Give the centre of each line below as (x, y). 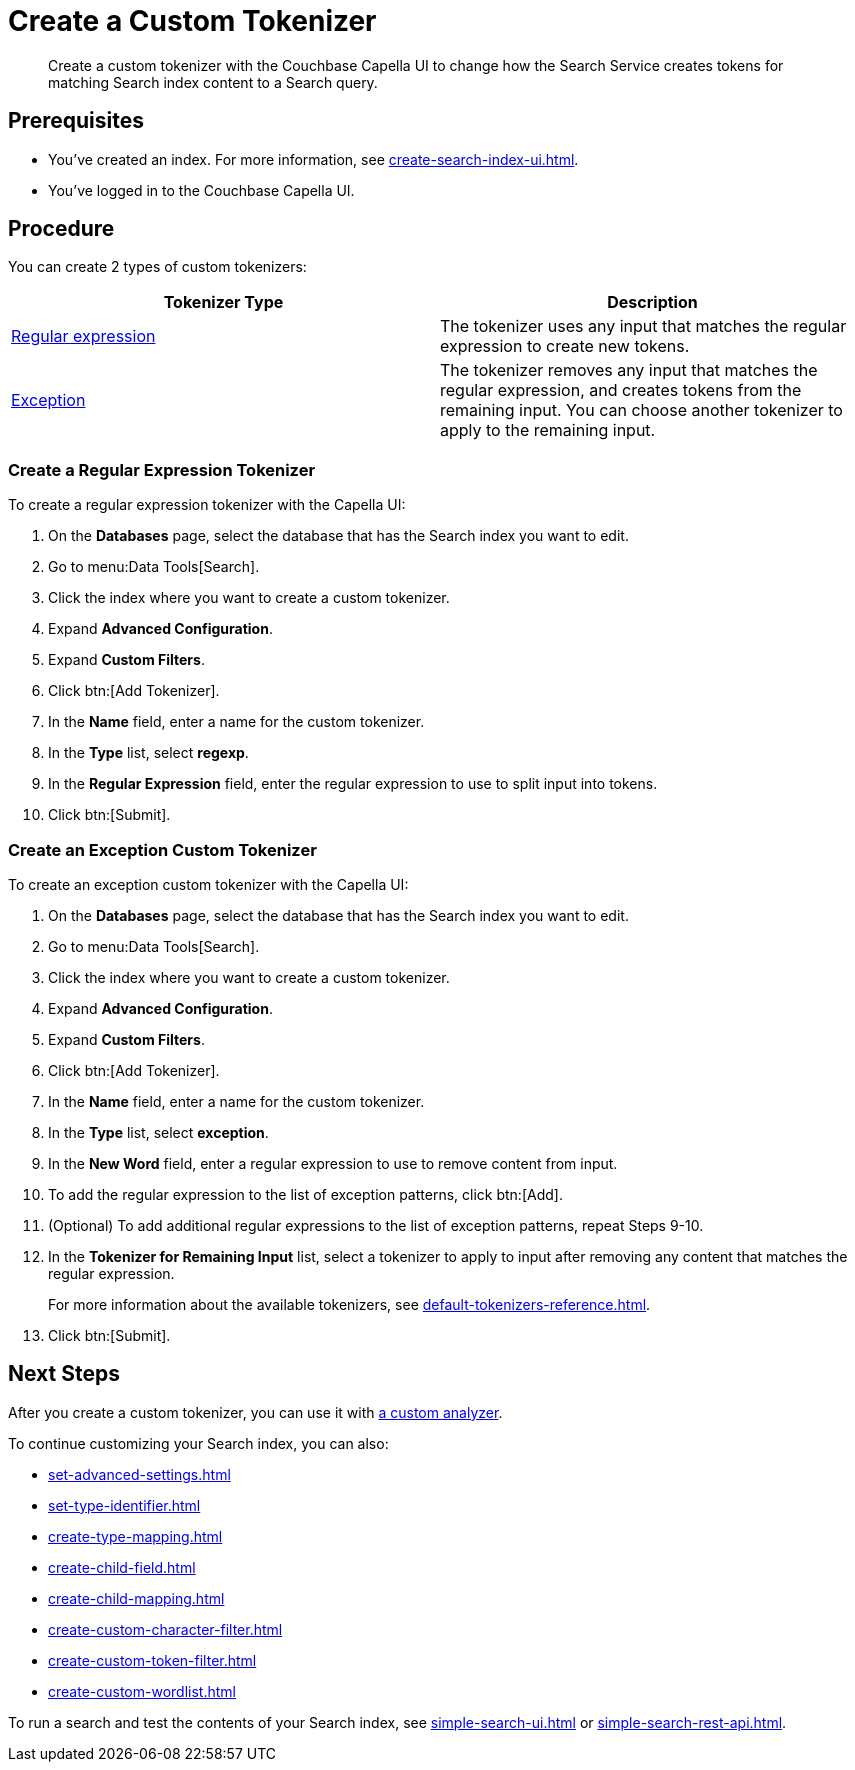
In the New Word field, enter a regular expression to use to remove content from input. (333, 1163)
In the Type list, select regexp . (148, 753)
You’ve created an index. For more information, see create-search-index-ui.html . (313, 159)
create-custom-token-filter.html (152, 1660)
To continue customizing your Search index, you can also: (198, 1443)
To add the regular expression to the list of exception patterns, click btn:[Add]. (305, 1194)
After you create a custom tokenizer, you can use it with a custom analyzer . (255, 1412)
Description (652, 302)
